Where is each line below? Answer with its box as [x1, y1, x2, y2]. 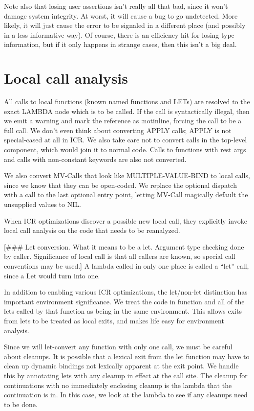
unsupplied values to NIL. [4, 199, 81, 209]
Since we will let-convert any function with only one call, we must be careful [4, 342, 233, 352]
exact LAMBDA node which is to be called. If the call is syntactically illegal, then [4, 106, 250, 116]
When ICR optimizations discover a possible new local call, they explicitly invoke [4, 215, 247, 226]
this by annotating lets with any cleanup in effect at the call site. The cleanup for [4, 370, 248, 380]
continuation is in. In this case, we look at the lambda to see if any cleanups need [4, 389, 248, 400]
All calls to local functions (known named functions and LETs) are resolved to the [4, 96, 250, 107]
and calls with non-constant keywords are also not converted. [4, 154, 187, 164]
